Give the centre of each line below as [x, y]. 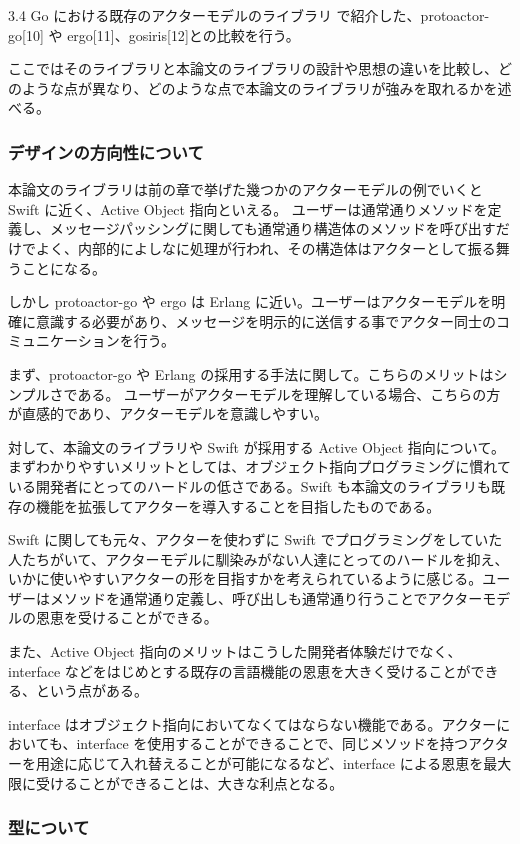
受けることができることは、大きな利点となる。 [189, 782]
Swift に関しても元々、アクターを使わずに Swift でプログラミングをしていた [255, 539]
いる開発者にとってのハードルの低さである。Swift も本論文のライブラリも [249, 485]
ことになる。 [63, 267]
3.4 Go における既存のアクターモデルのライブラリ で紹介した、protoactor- [249, 15]
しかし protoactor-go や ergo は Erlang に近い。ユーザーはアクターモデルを [250, 301]
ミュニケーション [64, 340]
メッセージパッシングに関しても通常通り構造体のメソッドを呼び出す [272, 228]
